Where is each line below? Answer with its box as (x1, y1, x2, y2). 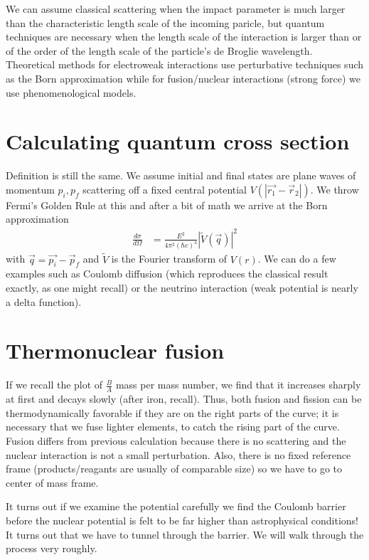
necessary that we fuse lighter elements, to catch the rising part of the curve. (6, 419, 340, 434)
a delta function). (6, 294, 82, 309)
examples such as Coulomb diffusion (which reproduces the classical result (6, 266, 328, 281)
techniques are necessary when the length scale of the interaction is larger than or (6, 29, 362, 44)
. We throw (310, 181, 359, 196)
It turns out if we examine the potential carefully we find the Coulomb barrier (6, 499, 346, 514)
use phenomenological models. (6, 85, 137, 100)
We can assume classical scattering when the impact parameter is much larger (6, 1, 346, 16)
